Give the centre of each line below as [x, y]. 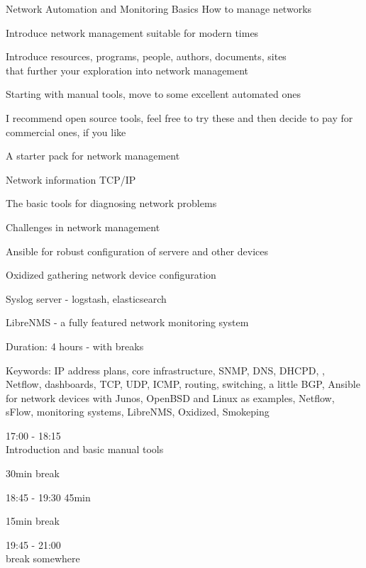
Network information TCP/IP [71, 179]
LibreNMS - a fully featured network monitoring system [127, 322]
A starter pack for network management [93, 156]
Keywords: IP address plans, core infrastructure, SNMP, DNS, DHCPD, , [165, 370]
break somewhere [43, 558]
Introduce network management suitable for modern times [132, 32]
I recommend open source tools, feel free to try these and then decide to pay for [179, 117]
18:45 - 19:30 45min [48, 497]
